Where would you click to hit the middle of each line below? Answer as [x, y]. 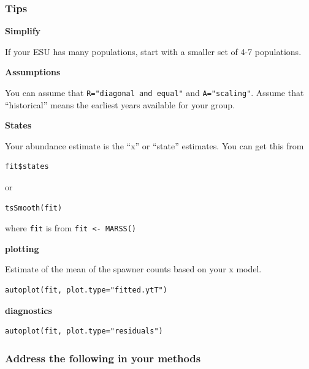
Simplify [23, 31]
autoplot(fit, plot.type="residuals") [84, 331]
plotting [22, 248]
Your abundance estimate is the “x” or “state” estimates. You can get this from [154, 145]
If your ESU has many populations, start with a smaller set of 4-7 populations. [153, 51]
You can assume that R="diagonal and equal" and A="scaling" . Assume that [154, 92]
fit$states [27, 167]
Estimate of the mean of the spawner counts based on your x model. [133, 269]
